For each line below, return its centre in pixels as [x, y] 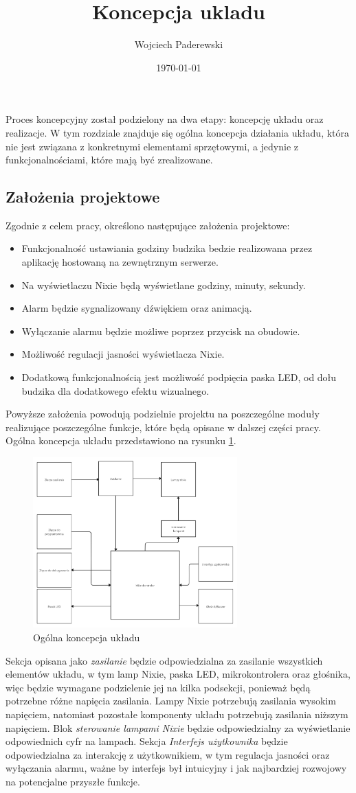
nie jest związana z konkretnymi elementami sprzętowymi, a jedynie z [152, 146]
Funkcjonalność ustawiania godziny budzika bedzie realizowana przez [167, 248]
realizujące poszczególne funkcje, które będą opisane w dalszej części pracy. [163, 427]
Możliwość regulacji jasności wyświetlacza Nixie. [123, 354]
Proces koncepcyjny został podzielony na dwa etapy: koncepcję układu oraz [165, 119]
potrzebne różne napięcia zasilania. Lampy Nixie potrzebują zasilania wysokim [171, 701]
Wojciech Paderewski [179, 44]
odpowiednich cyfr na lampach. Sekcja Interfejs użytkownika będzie [147, 741]
